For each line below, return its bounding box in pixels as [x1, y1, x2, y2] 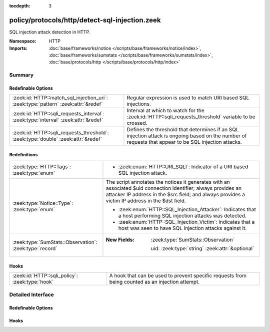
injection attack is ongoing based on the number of [126, 132, 247, 139]
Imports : [9, 45, 27, 51]
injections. [126, 100, 151, 107]
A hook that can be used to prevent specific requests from [109, 272, 247, 279]
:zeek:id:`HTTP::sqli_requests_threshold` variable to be [126, 113, 255, 120]
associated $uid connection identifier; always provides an [105, 185, 242, 192]
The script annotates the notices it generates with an [105, 179, 230, 186]
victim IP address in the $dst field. [105, 197, 186, 204]
